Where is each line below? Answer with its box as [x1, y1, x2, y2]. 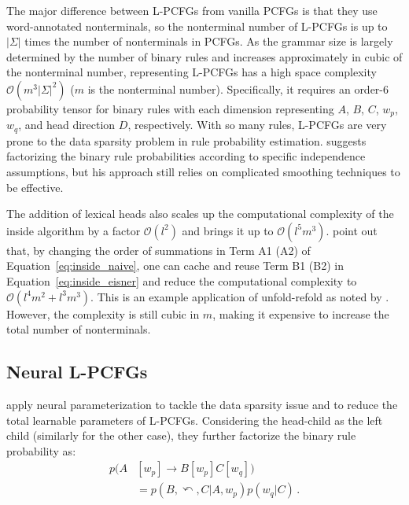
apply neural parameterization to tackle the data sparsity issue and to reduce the [6, 396, 398, 413]
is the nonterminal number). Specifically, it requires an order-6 [87, 80, 389, 97]
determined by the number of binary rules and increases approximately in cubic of [6, 48, 403, 65]
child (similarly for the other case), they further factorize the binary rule [6, 427, 356, 444]
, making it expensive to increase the [212, 305, 389, 322]
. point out [326, 222, 378, 238]
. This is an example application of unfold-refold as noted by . [90, 288, 389, 304]
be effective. [6, 179, 64, 195]
